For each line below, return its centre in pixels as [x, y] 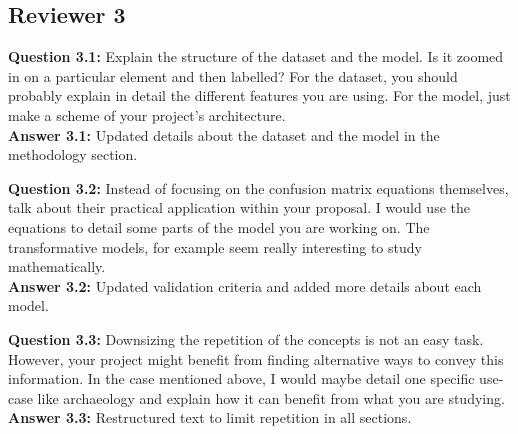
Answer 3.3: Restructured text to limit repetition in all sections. [210, 417]
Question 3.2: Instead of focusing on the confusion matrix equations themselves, [258, 187]
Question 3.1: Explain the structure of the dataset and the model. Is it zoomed [256, 56]
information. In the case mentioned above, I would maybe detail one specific [241, 378]
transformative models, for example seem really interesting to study [215, 246]
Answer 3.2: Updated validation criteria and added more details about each [245, 285]
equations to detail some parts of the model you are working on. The [219, 226]
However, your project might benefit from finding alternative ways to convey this [256, 358]
